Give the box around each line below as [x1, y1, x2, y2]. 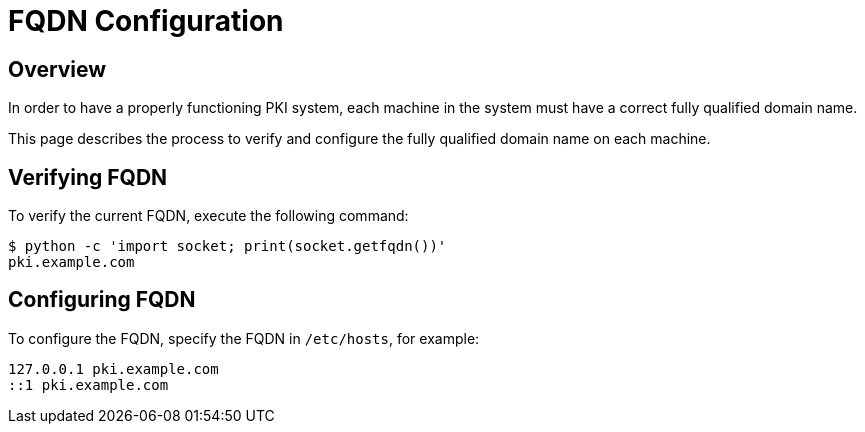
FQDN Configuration [8, 4, 284, 38]
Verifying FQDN [8, 164, 168, 190]
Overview [8, 56, 107, 82]
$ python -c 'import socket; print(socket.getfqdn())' [8, 238, 447, 255]
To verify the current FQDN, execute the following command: [8, 207, 409, 225]
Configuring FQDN [8, 287, 196, 313]
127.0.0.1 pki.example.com [8, 360, 219, 377]
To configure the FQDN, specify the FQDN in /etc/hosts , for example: [8, 329, 480, 347]
